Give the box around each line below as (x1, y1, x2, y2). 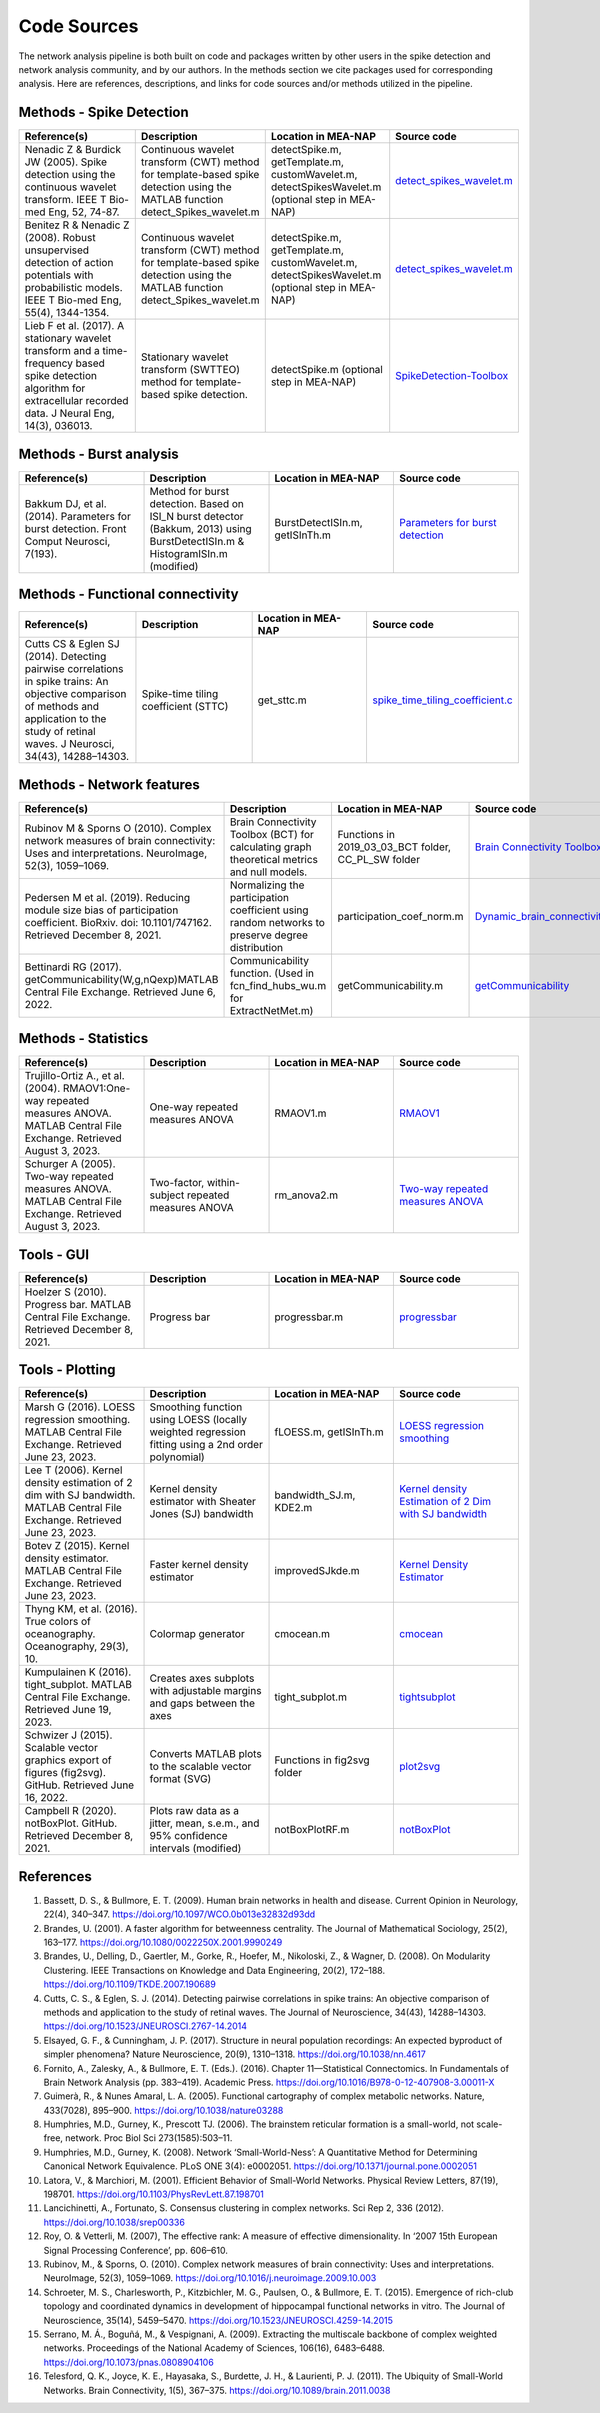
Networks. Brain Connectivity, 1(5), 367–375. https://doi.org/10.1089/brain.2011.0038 (43, 2384, 391, 2396)
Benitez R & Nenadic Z (24, 218, 130, 232)
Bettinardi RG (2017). (24, 960, 122, 974)
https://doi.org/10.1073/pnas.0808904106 (43, 2356, 214, 2368)
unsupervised (24, 243, 90, 257)
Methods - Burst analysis (18, 445, 179, 462)
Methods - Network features (18, 776, 200, 793)
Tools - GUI (18, 1246, 90, 1263)
